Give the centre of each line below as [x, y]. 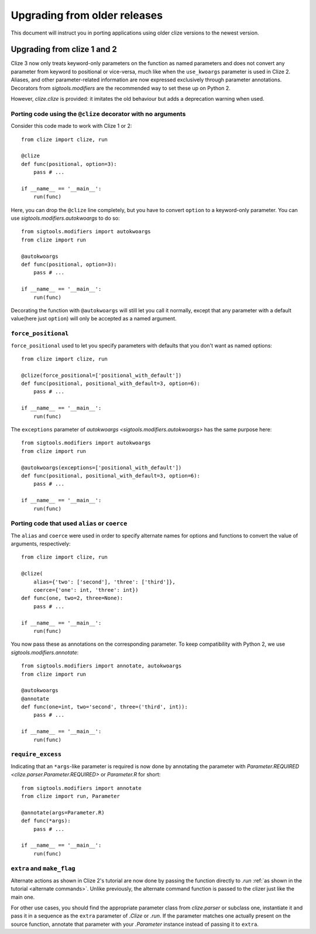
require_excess [36, 754]
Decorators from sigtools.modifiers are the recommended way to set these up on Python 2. [121, 88]
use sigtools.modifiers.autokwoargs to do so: [65, 218]
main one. [23, 897]
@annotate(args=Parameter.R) [63, 812]
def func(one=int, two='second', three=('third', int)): [105, 707]
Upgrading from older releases [87, 15]
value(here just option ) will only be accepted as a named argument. [94, 319]
